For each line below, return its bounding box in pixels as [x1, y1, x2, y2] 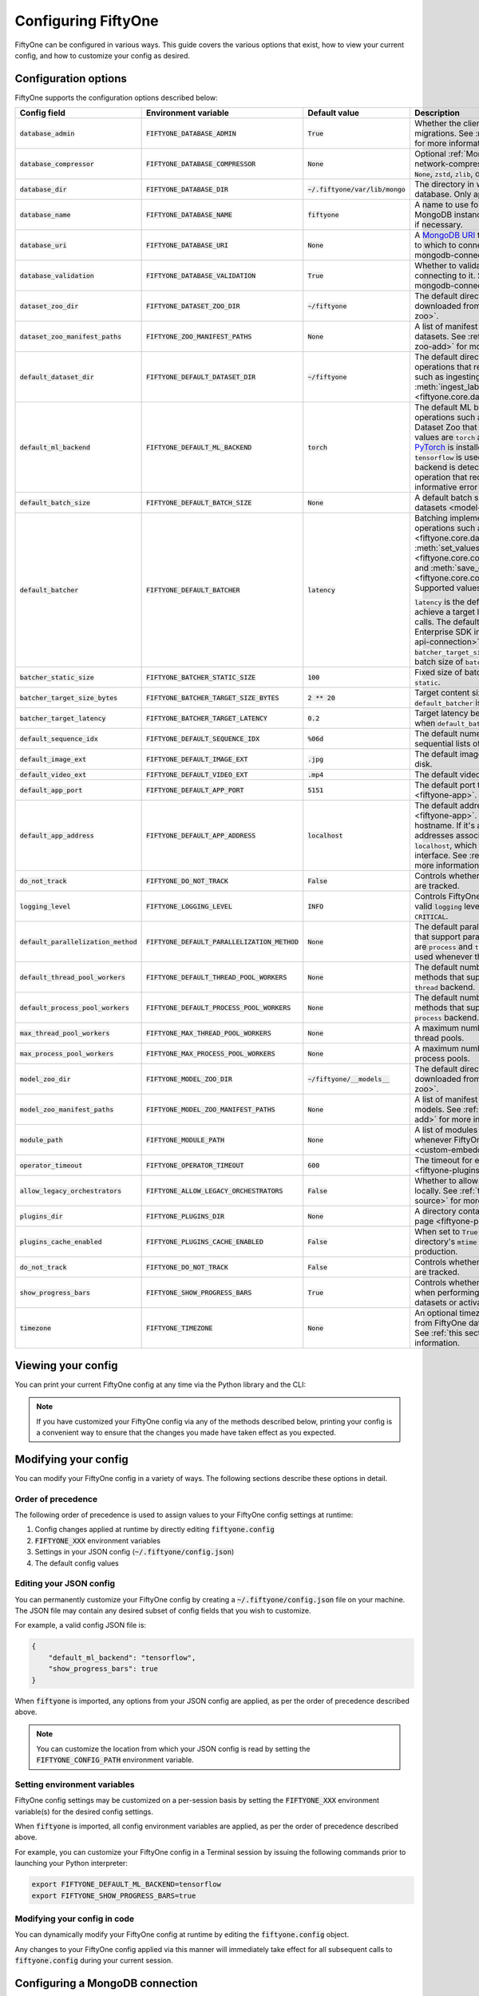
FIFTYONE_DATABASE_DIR [146, 184, 229, 193]
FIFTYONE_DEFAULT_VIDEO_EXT [146, 770, 248, 778]
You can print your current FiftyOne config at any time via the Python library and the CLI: [14, 1380, 307, 1389]
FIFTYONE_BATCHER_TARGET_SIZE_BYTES [146, 693, 279, 702]
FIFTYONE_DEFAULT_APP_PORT [146, 786, 244, 794]
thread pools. [414, 1032, 465, 1044]
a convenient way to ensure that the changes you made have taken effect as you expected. [36, 1428, 337, 1437]
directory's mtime [414, 1236, 477, 1247]
